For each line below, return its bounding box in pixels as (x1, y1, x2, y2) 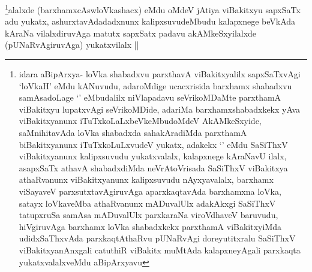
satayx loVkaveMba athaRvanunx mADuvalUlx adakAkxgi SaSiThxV (19, 197, 276, 209)
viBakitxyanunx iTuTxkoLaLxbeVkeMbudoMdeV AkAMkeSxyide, (19, 114, 262, 127)
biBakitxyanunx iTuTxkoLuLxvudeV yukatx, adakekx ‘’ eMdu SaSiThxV (19, 138, 288, 150)
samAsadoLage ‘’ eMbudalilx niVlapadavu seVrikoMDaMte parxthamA (19, 91, 281, 104)
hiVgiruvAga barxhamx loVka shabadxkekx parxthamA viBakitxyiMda (19, 220, 282, 232)
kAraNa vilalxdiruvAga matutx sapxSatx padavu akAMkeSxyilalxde (5, 26, 257, 39)
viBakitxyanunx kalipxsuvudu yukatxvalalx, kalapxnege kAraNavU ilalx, (19, 150, 287, 162)
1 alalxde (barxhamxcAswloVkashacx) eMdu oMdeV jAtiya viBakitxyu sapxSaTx (5, 2, 301, 16)
